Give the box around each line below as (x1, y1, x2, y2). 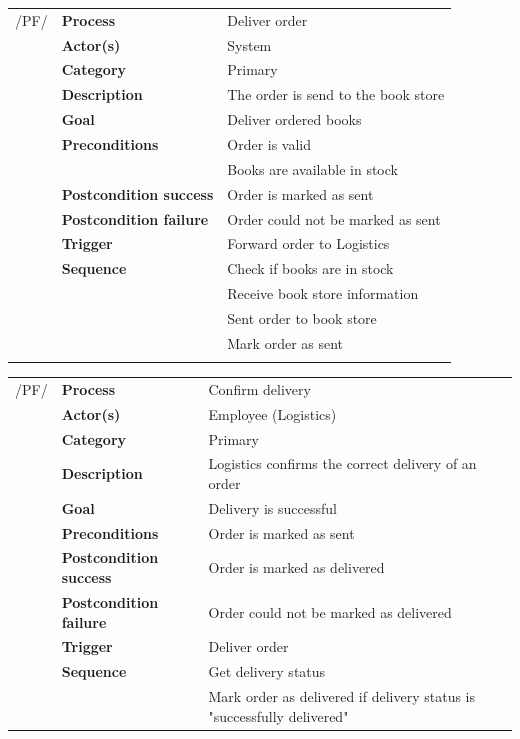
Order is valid (227, 133, 312, 154)
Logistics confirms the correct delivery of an (208, 453, 477, 474)
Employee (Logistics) (208, 403, 337, 424)
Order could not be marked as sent (227, 208, 441, 229)
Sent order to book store (227, 307, 377, 328)
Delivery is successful (208, 497, 337, 518)
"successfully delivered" (208, 705, 349, 726)
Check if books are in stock (227, 258, 394, 279)
